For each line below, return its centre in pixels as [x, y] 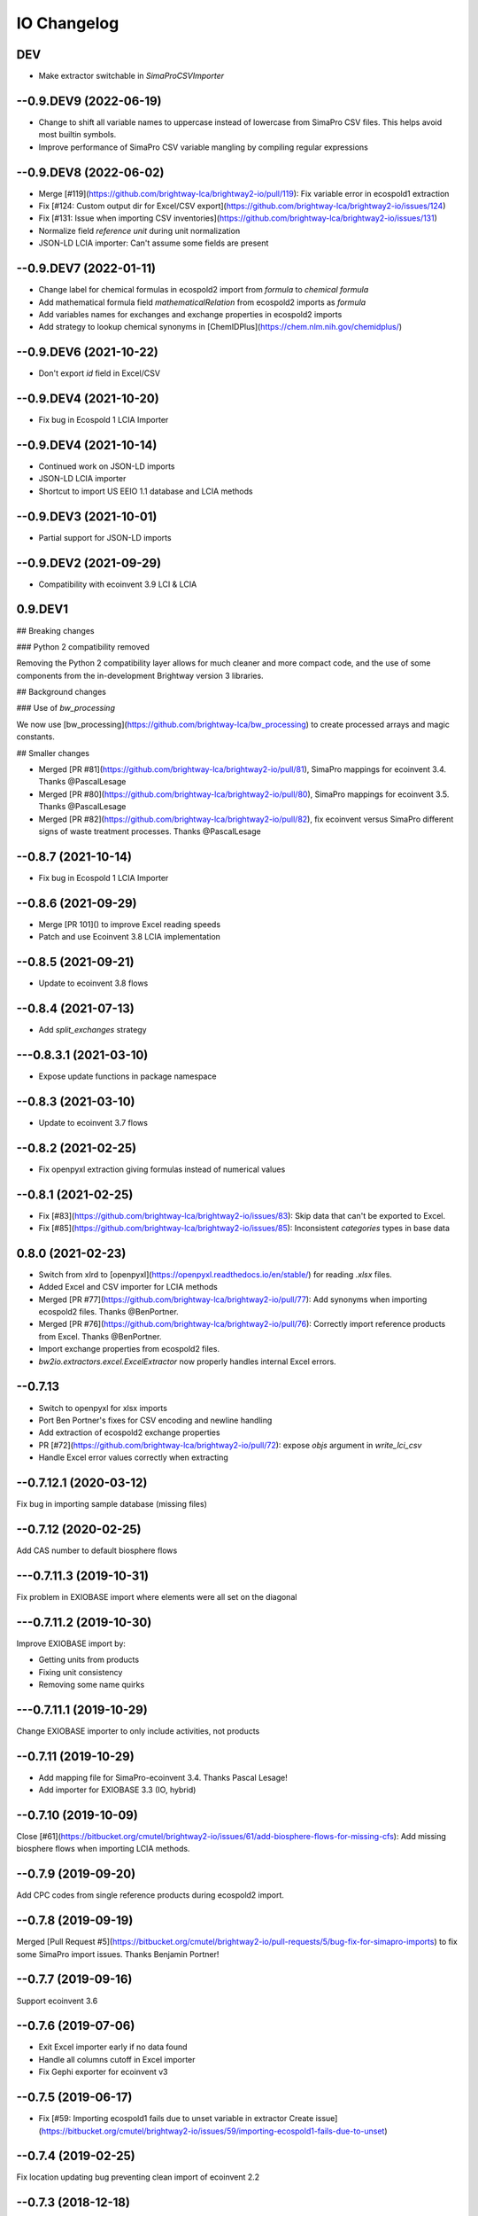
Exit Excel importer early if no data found [113, 2047]
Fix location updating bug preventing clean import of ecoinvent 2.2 [138, 2177]
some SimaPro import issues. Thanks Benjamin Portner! [118, 1954]
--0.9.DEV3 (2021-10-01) [87, 516]
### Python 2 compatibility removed [83, 646]
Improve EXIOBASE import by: [71, 1643]
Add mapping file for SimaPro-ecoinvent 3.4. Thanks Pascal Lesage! [163, 1777]
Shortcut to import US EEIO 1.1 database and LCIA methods [146, 491]
